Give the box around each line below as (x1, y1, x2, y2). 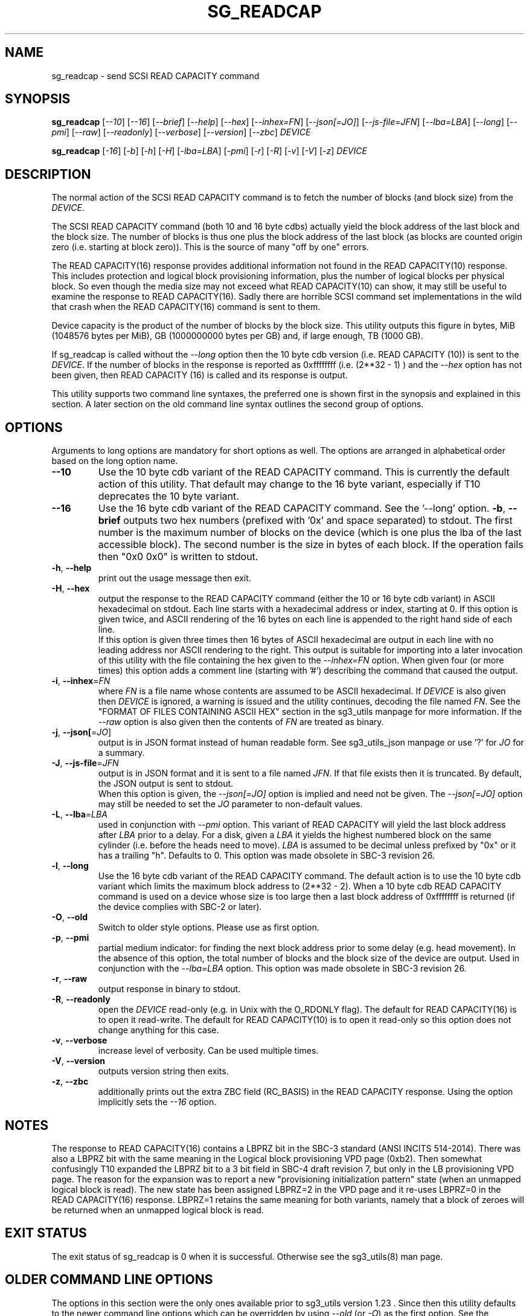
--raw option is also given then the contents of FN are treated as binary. (98, 717, 384, 727)
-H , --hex (51, 583, 90, 594)
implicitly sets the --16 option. (98, 1097, 217, 1108)
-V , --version (51, 1056, 105, 1066)
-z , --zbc (51, 1076, 89, 1087)
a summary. (98, 747, 145, 758)
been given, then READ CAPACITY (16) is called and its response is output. (51, 370, 348, 381)
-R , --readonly (51, 994, 111, 1005)
